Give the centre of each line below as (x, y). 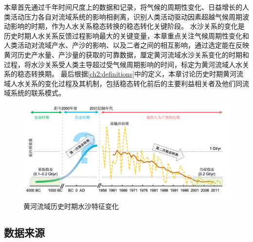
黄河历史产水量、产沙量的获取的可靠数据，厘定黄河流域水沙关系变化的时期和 (126, 54)
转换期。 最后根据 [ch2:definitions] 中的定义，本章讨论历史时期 (127, 74)
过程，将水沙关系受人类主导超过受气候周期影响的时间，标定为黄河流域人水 (123, 64)
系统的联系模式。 (38, 93)
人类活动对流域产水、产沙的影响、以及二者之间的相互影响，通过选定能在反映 (126, 45)
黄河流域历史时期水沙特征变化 (71, 206)
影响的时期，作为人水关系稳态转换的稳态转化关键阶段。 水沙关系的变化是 (127, 26)
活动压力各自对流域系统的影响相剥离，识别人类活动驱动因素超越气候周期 (126, 16)
